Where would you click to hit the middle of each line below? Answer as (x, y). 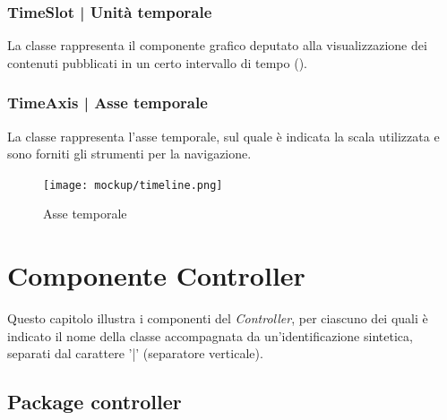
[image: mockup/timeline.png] (133, 185)
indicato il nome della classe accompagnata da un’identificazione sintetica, (210, 335)
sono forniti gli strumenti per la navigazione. (129, 154)
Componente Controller (156, 275)
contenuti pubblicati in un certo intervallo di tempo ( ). (157, 62)
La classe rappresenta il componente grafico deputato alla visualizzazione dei (217, 45)
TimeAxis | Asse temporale (107, 103)
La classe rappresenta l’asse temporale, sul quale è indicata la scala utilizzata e (223, 136)
